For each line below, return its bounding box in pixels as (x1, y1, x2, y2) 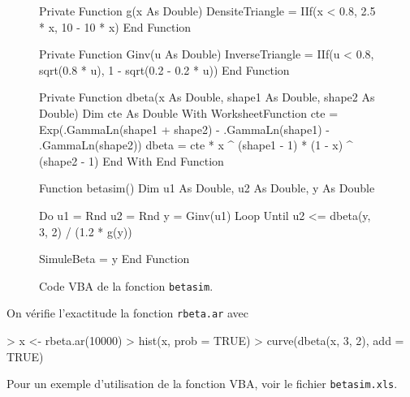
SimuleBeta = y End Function (39, 250, 190, 267)
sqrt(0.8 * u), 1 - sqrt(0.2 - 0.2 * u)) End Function (39, 61, 290, 78)
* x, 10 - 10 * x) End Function (39, 18, 192, 35)
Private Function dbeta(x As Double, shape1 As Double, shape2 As (39, 88, 375, 106)
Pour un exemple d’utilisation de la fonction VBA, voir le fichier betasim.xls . (6, 375, 398, 392)
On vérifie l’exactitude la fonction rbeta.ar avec (6, 304, 249, 321)
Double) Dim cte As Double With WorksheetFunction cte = (39, 104, 339, 121)
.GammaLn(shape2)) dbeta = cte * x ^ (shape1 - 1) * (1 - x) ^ (39, 136, 353, 153)
